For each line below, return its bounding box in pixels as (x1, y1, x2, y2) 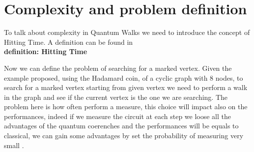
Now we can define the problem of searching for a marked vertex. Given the (4, 62, 232, 73)
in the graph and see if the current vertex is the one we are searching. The (4, 91, 228, 102)
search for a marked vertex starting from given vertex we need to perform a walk (4, 82, 248, 92)
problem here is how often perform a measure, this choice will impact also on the (4, 101, 248, 112)
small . (4, 140, 24, 150)
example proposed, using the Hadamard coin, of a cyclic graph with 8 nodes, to (4, 72, 243, 83)
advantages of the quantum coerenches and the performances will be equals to (4, 121, 239, 131)
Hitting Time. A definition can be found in (4, 36, 133, 47)
